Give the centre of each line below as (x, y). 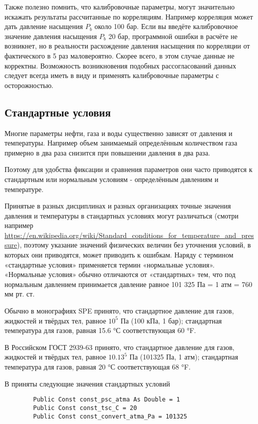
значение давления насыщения (51, 36)
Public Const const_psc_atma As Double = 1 (106, 400)
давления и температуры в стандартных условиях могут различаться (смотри (122, 215)
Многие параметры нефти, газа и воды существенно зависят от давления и (118, 133)
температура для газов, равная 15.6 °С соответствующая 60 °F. (100, 330)
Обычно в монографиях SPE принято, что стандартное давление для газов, (119, 311)
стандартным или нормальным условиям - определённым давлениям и (111, 179)
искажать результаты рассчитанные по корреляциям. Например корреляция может (129, 16)
